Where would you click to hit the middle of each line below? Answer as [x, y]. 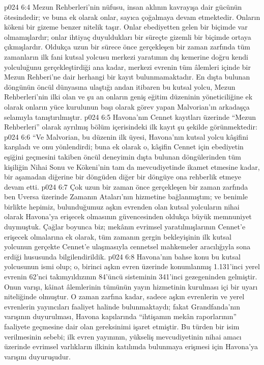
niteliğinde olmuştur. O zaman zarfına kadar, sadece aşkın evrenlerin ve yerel [124, 296]
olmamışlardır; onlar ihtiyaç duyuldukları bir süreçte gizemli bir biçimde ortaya [128, 36]
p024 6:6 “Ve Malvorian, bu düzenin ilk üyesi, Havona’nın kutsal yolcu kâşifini [126, 136]
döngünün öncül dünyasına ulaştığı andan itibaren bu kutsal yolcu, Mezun [120, 86]
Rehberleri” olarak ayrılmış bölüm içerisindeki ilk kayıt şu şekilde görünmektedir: [131, 127]
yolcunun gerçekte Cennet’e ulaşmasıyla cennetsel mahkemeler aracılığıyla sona [127, 246]
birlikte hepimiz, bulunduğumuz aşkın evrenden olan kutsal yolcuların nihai [122, 206]
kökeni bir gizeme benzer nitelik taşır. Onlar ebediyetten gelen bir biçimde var [126, 27]
